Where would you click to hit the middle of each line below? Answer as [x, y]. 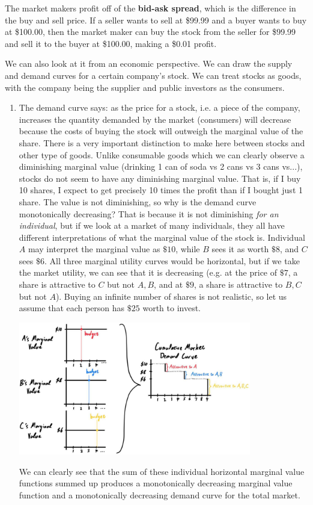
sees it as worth [240, 249]
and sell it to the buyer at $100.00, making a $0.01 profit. [111, 43]
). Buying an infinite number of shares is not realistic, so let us [171, 296]
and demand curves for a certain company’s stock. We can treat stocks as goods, [153, 75]
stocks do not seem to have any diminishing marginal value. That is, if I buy [160, 178]
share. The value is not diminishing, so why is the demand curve [138, 201]
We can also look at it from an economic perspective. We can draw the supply [149, 64]
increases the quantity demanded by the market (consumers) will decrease [155, 119]
